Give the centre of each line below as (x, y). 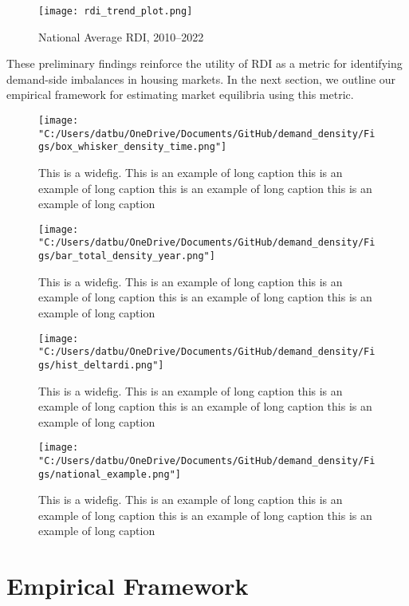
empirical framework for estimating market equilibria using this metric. (180, 94)
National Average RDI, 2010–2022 (121, 36)
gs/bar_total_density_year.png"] (127, 256)
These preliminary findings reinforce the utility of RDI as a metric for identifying (204, 63)
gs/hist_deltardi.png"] (101, 365)
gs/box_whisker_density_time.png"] (133, 147)
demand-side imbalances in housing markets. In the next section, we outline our (201, 79)
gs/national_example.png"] (110, 474)
